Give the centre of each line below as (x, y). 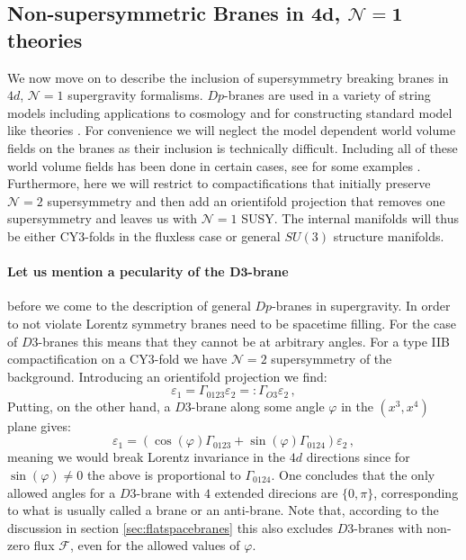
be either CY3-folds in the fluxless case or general (144, 235)
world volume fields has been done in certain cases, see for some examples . (214, 165)
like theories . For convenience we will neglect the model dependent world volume (232, 130)
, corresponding (416, 492)
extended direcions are (276, 492)
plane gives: (39, 425)
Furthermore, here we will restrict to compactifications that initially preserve (219, 183)
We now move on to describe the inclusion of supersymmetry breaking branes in (228, 77)
